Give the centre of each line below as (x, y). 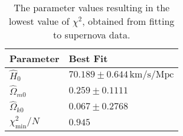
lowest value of (39, 21)
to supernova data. (92, 35)
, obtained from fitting (128, 21)
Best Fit (88, 58)
